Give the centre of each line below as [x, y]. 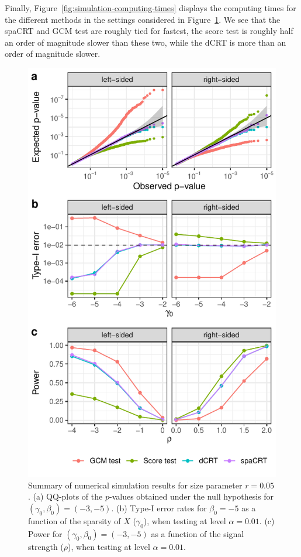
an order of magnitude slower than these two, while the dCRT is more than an [146, 42]
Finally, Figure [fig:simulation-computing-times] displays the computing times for [150, 8]
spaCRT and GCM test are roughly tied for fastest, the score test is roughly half [149, 31]
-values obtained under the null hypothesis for [191, 496]
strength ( [46, 546]
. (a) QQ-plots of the [65, 496]
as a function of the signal [198, 533]
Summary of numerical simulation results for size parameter [135, 485]
